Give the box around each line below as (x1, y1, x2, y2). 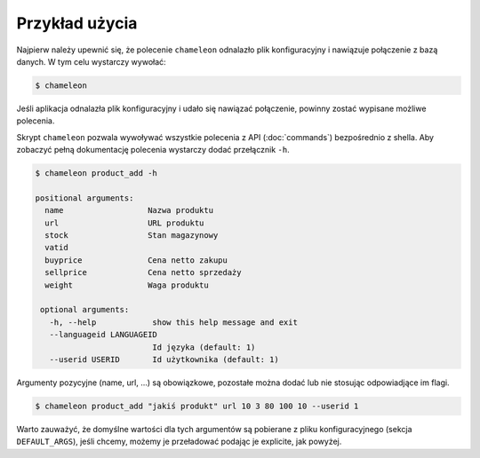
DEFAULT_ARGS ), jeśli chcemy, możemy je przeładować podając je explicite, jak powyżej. (16, 436, 342, 447)
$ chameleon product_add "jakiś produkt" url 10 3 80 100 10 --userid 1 (35, 400, 359, 411)
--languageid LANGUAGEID (49, 329, 157, 340)
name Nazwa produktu (44, 205, 213, 216)
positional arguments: (35, 193, 134, 203)
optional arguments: (40, 304, 130, 315)
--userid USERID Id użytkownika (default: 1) (49, 354, 279, 364)
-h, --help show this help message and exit (49, 317, 298, 328)
